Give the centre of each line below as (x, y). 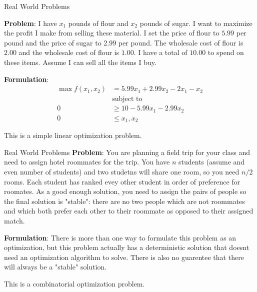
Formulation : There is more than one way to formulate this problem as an (120, 237)
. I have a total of (160, 52)
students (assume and (212, 162)
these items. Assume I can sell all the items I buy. (80, 62)
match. (14, 220)
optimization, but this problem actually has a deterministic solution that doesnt (127, 247)
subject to (127, 99)
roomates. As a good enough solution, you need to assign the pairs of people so (125, 191)
